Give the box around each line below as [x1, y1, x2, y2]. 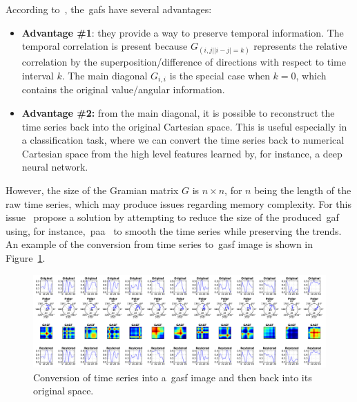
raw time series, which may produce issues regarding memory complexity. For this [6, 196, 352, 211]
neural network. [21, 160, 88, 174]
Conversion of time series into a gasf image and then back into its [33, 370, 312, 384]
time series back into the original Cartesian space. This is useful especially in [21, 119, 347, 133]
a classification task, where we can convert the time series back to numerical [21, 133, 345, 147]
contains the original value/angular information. [21, 82, 225, 97]
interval [21, 68, 54, 82]
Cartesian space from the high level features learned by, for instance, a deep [21, 146, 342, 160]
